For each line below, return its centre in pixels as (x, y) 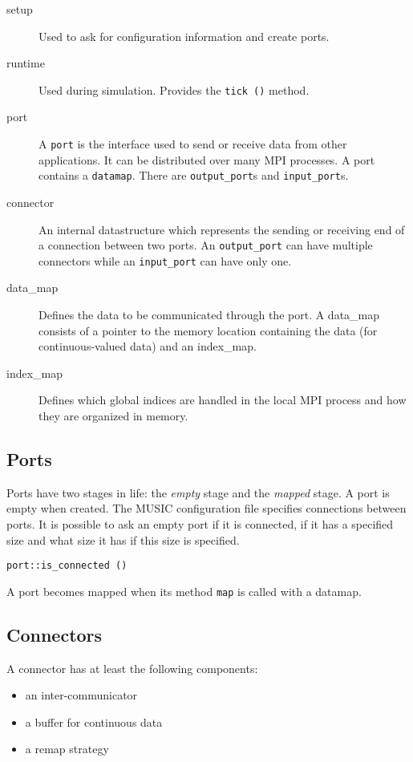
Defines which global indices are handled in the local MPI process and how (223, 400)
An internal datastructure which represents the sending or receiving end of (222, 229)
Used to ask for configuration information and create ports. (184, 36)
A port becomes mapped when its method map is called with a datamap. (184, 591)
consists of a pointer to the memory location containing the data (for (208, 330)
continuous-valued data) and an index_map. (148, 346)
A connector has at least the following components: (132, 668)
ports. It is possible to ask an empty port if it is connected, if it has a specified (200, 523)
